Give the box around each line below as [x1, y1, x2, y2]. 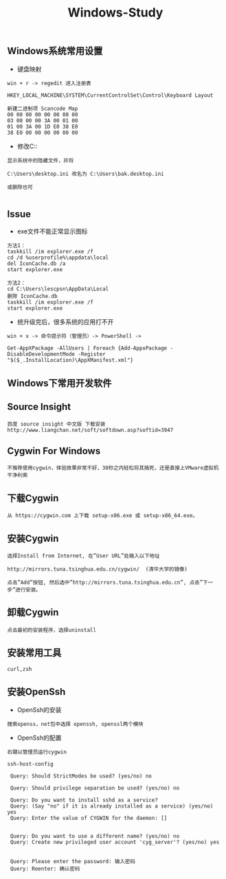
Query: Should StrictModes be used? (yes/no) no [10, 773, 152, 779]
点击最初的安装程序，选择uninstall [7, 626, 97, 633]
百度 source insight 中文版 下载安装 [7, 420, 106, 427]
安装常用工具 [7, 647, 62, 659]
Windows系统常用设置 [7, 45, 103, 57]
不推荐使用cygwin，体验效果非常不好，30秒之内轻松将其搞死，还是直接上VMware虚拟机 [7, 465, 219, 472]
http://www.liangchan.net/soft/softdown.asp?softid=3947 [7, 426, 174, 433]
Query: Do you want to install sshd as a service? [10, 797, 158, 803]
